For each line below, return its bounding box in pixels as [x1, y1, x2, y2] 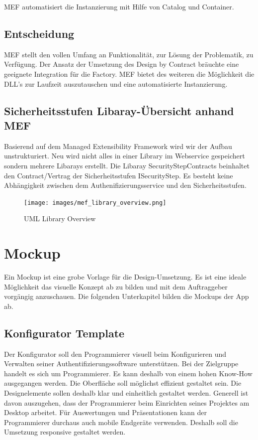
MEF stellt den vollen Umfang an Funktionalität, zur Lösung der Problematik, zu [4, 49, 254, 59]
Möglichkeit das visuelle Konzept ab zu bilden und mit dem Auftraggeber [4, 281, 228, 292]
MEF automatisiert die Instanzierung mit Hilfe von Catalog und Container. [4, 1, 234, 11]
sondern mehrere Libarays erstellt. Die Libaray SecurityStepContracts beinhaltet [4, 160, 250, 170]
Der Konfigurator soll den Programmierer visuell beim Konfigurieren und [4, 348, 227, 359]
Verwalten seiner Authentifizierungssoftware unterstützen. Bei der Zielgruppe [4, 358, 239, 369]
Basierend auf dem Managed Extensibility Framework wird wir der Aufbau [4, 141, 232, 151]
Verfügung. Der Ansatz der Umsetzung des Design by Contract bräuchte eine [4, 59, 239, 69]
